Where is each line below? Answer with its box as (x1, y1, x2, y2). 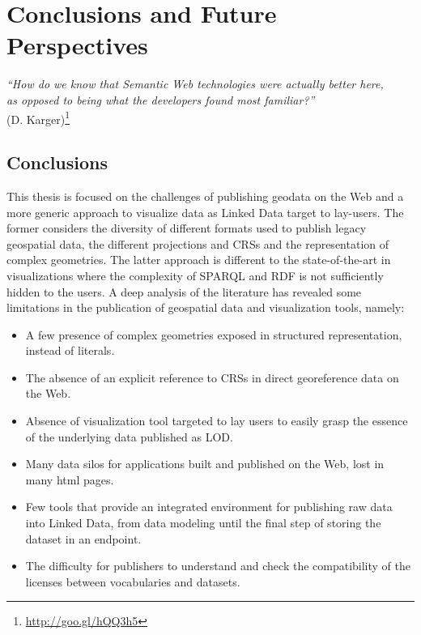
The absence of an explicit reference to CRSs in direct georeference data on (25, 369, 399, 386)
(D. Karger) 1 (6, 108, 70, 127)
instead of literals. (25, 342, 115, 359)
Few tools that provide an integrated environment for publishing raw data (25, 498, 393, 515)
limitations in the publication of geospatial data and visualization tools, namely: (6, 299, 405, 316)
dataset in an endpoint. (25, 530, 142, 547)
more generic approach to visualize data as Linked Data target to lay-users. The (6, 203, 404, 220)
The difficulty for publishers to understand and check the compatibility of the (25, 557, 411, 574)
